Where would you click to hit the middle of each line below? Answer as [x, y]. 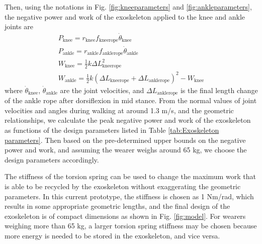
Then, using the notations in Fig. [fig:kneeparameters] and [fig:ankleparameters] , [128, 7]
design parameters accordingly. [52, 159]
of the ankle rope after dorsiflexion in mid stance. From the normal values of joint [131, 100]
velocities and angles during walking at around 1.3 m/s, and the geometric [119, 110]
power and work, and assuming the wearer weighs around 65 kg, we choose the [126, 150]
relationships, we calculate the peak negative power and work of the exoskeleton [128, 120]
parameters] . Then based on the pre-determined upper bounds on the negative [125, 140]
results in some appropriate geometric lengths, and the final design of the [117, 206]
